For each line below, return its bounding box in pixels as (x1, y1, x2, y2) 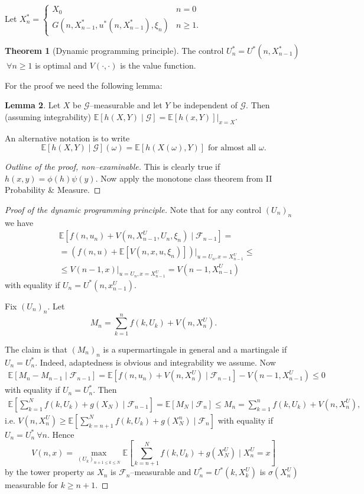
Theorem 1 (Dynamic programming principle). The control (5, 44, 224, 57)
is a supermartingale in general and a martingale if (103, 343, 287, 355)
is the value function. (120, 59, 196, 72)
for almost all (207, 144, 256, 153)
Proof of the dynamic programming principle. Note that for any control (5, 203, 262, 215)
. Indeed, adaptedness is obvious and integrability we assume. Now (35, 356, 276, 368)
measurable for (5, 479, 58, 491)
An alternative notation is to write (5, 131, 130, 144)
